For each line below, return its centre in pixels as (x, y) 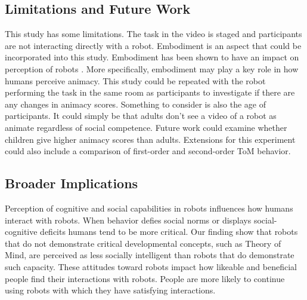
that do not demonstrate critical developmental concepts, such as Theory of (143, 243)
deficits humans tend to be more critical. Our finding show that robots (169, 232)
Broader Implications (72, 183)
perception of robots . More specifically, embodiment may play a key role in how (152, 68)
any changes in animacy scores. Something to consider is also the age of (135, 104)
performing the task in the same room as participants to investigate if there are (150, 92)
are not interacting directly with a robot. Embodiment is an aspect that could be (153, 45)
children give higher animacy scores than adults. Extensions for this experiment (150, 139)
